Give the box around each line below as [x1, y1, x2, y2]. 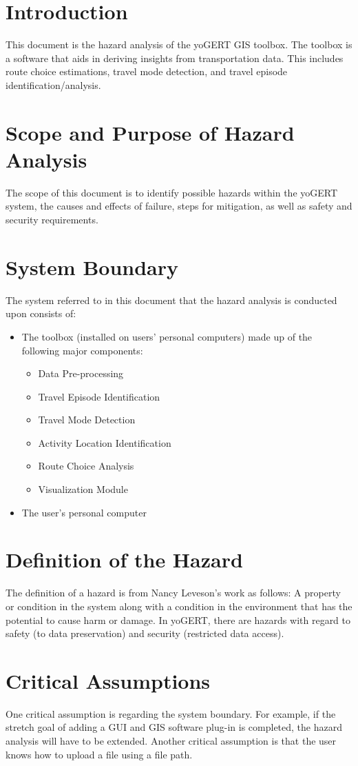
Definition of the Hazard [6, 545, 243, 574]
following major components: [21, 343, 143, 357]
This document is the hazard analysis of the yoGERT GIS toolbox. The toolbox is [6, 37, 352, 52]
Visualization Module [38, 482, 128, 496]
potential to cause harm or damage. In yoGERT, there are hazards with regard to [6, 612, 351, 627]
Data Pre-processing [38, 366, 124, 381]
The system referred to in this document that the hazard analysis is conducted [6, 292, 337, 307]
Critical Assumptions [6, 666, 211, 694]
